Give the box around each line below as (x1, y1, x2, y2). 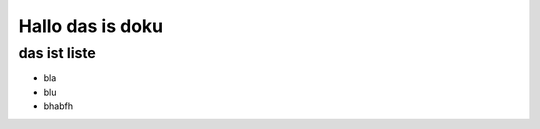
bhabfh (43, 100, 74, 112)
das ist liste (18, 44, 97, 62)
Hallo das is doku (18, 15, 164, 37)
